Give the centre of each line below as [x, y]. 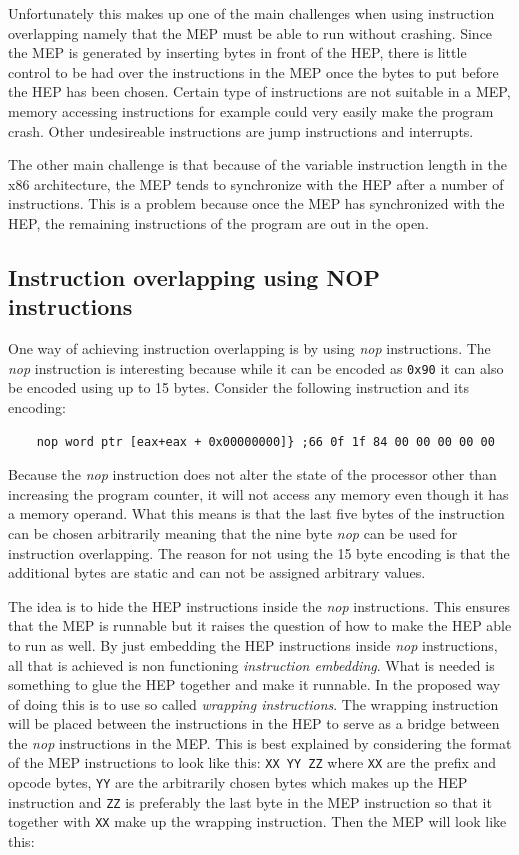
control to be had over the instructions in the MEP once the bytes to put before [253, 71]
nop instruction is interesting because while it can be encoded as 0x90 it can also [256, 367]
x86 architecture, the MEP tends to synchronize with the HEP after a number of [256, 183]
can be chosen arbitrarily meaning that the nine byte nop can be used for [233, 532]
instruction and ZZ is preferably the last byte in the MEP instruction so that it [250, 801]
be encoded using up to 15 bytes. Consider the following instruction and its [238, 387]
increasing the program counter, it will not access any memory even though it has [258, 493]
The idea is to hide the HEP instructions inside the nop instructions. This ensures [259, 605]
